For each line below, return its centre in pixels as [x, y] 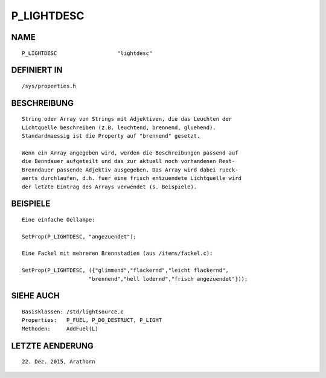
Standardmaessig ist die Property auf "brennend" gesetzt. [111, 136]
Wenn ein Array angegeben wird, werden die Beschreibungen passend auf [130, 153]
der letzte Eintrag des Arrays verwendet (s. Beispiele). [110, 187]
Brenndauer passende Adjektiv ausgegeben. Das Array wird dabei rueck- [130, 170]
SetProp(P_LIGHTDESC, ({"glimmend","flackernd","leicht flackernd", [125, 271]
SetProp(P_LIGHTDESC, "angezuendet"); [79, 236]
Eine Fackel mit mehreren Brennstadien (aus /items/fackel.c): [117, 253]
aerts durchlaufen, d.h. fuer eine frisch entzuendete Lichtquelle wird [132, 178]
